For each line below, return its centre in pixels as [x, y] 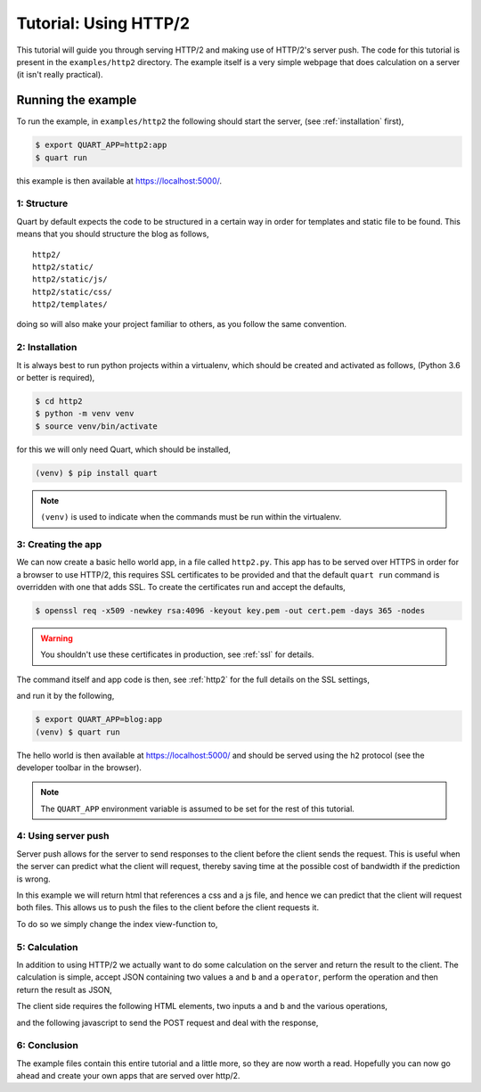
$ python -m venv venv [85, 414]
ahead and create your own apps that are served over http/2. [128, 1076]
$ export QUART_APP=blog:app [99, 719]
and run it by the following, [65, 696]
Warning [57, 638]
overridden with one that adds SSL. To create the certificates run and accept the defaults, [181, 587]
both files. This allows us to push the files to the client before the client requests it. [168, 907]
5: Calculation [47, 947]
